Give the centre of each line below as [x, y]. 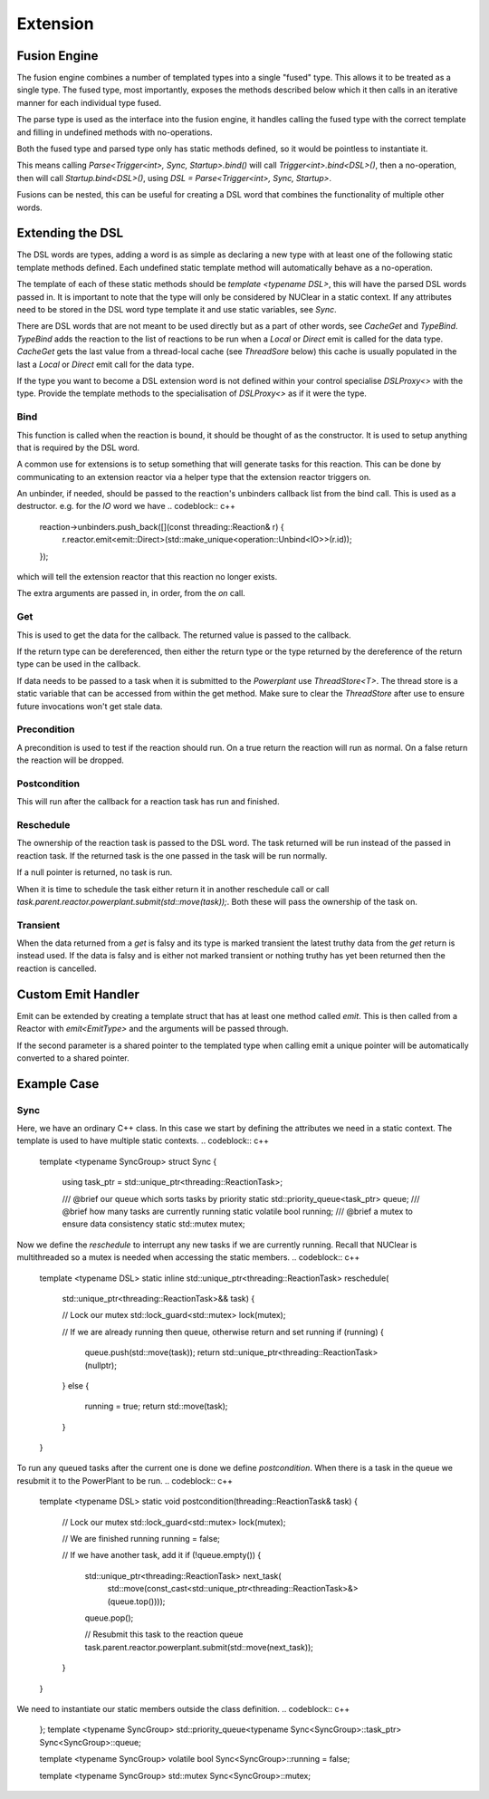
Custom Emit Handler [78, 994]
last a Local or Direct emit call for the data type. [105, 364]
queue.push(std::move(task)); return [153, 1352]
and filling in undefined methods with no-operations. [115, 132]
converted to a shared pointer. [73, 1058]
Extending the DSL [70, 233]
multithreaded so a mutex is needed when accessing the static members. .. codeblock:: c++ [188, 1257]
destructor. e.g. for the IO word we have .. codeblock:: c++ [126, 506]
